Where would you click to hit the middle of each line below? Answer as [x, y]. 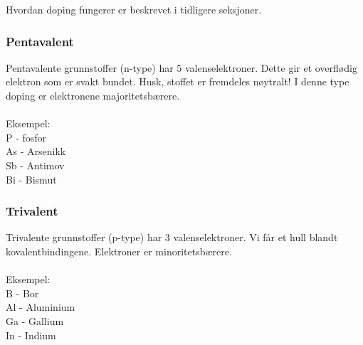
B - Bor [22, 293]
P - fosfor [26, 137]
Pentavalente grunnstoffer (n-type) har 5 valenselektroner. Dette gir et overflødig [181, 67]
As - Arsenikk [36, 151]
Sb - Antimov [35, 165]
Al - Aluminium [41, 307]
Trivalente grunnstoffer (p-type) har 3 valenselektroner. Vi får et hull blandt [172, 237]
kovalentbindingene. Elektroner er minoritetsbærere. [119, 251]
